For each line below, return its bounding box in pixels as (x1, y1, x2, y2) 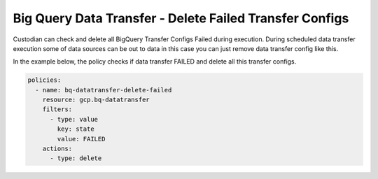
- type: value (50, 115, 98, 123)
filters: (42, 106, 73, 113)
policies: (27, 76, 62, 84)
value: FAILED (57, 135, 106, 143)
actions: (42, 145, 73, 153)
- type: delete (50, 155, 102, 162)
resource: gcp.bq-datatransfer (42, 96, 150, 104)
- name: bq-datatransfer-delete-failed (35, 86, 172, 94)
